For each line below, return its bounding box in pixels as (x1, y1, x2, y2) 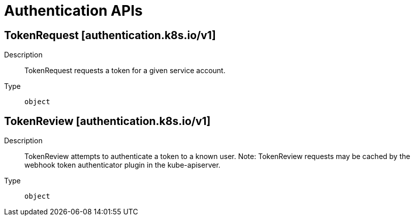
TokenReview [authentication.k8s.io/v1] (4, 114, 211, 128)
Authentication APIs (4, 2, 143, 19)
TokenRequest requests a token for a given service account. (24, 66, 226, 75)
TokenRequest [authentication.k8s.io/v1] (4, 28, 216, 42)
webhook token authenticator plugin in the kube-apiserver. (24, 161, 220, 170)
